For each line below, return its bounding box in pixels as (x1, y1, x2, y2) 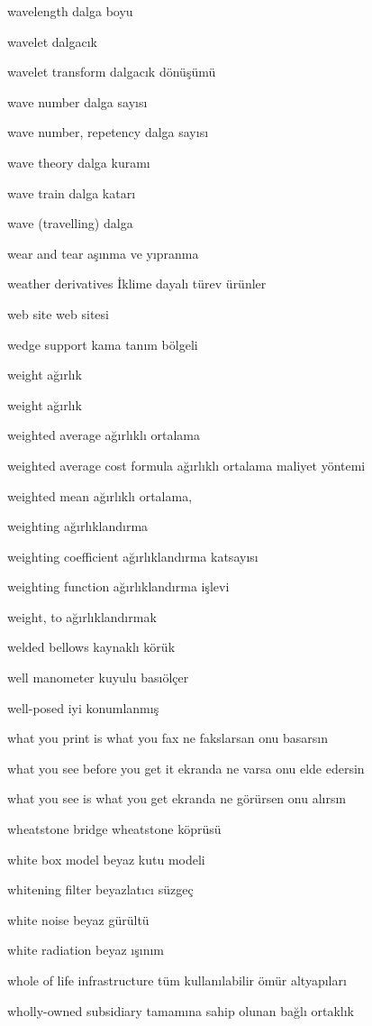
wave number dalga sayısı (7, 92, 148, 111)
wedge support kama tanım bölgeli (7, 334, 198, 353)
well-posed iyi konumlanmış (7, 698, 159, 717)
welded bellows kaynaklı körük (7, 637, 176, 656)
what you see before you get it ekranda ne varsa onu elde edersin (7, 758, 365, 777)
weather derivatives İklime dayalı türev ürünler (7, 274, 267, 293)
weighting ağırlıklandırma (7, 517, 149, 536)
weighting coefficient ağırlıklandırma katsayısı (7, 546, 259, 565)
